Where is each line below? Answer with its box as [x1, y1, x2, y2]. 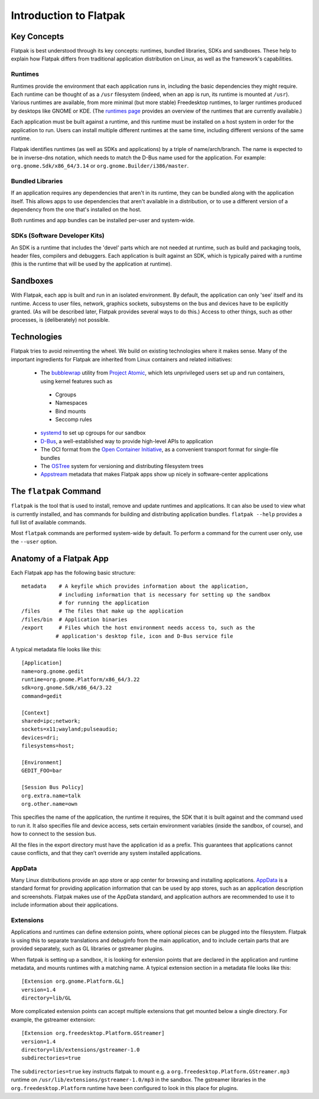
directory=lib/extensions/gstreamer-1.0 [21, 1046, 140, 1053]
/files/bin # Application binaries [21, 616, 128, 623]
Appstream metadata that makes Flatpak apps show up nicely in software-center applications [40, 471, 268, 478]
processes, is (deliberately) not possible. [11, 316, 110, 323]
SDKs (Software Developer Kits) [11, 232, 105, 240]
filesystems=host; [21, 742, 75, 749]
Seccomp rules [55, 416, 92, 423]
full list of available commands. [11, 519, 87, 526]
